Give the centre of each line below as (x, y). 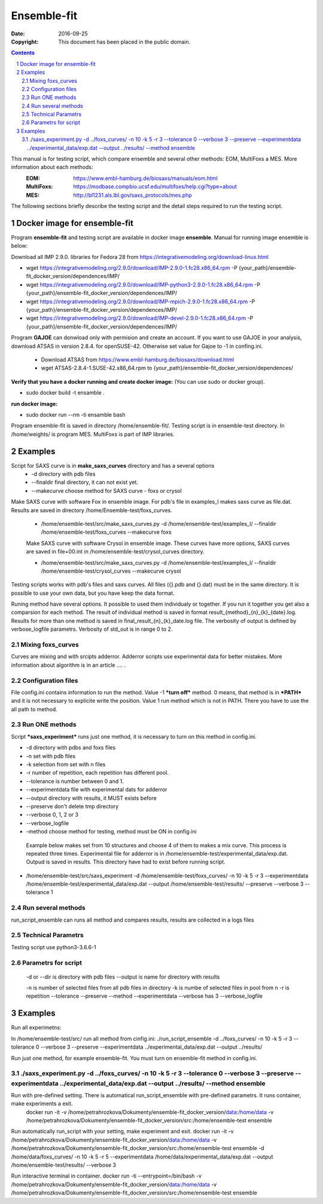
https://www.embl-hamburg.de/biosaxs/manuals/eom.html (145, 178)
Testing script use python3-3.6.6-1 (54, 947)
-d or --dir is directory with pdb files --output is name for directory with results (123, 977)
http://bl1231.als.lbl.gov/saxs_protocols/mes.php (133, 195)
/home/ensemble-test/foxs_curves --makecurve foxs (106, 532)
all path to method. (34, 709)
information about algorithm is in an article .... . (68, 665)
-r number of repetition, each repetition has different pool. (97, 773)
